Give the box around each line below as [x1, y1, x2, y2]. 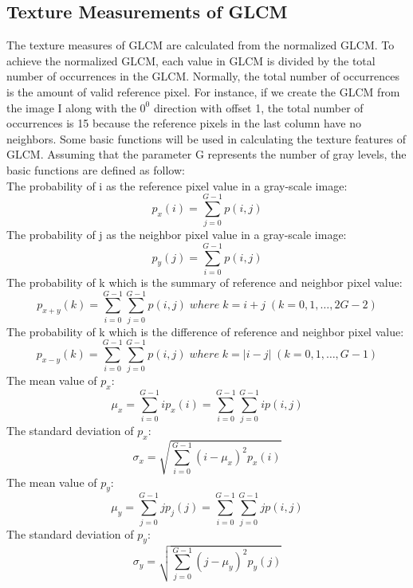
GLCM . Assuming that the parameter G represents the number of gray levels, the [6, 146, 407, 163]
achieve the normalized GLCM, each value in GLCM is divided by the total [6, 52, 376, 69]
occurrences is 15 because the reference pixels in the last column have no [6, 115, 361, 131]
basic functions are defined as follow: [6, 161, 185, 178]
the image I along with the [6, 99, 136, 116]
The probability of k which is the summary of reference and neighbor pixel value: [6, 273, 403, 290]
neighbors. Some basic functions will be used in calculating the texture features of [6, 130, 407, 147]
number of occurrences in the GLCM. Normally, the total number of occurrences [6, 68, 400, 84]
